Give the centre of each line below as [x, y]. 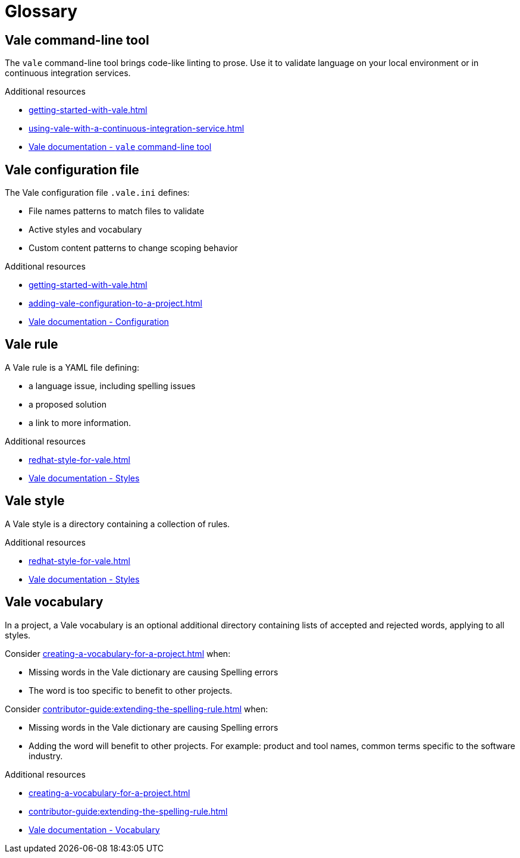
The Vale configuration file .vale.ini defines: [97, 193]
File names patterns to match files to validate [117, 211]
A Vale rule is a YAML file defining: [72, 367]
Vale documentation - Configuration [99, 322]
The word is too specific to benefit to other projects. [131, 690]
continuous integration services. [68, 73]
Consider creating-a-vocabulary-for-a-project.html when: [118, 653]
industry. [46, 756]
